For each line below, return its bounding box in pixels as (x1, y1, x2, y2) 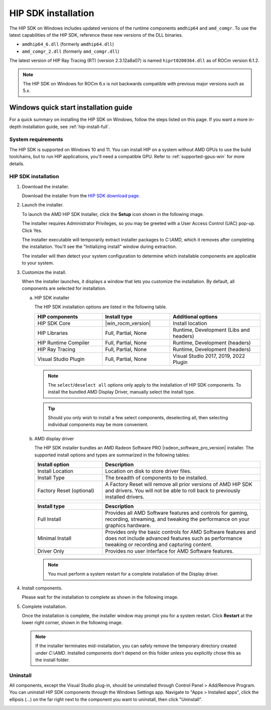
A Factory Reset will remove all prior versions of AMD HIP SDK (105, 481, 253, 488)
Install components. (22, 585, 63, 591)
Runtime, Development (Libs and (173, 326, 250, 333)
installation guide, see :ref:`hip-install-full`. (23, 124, 110, 130)
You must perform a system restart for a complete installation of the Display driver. (48, 571, 219, 577)
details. (9, 161, 25, 167)
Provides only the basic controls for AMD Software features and (105, 529, 256, 536)
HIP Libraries (37, 329, 68, 336)
